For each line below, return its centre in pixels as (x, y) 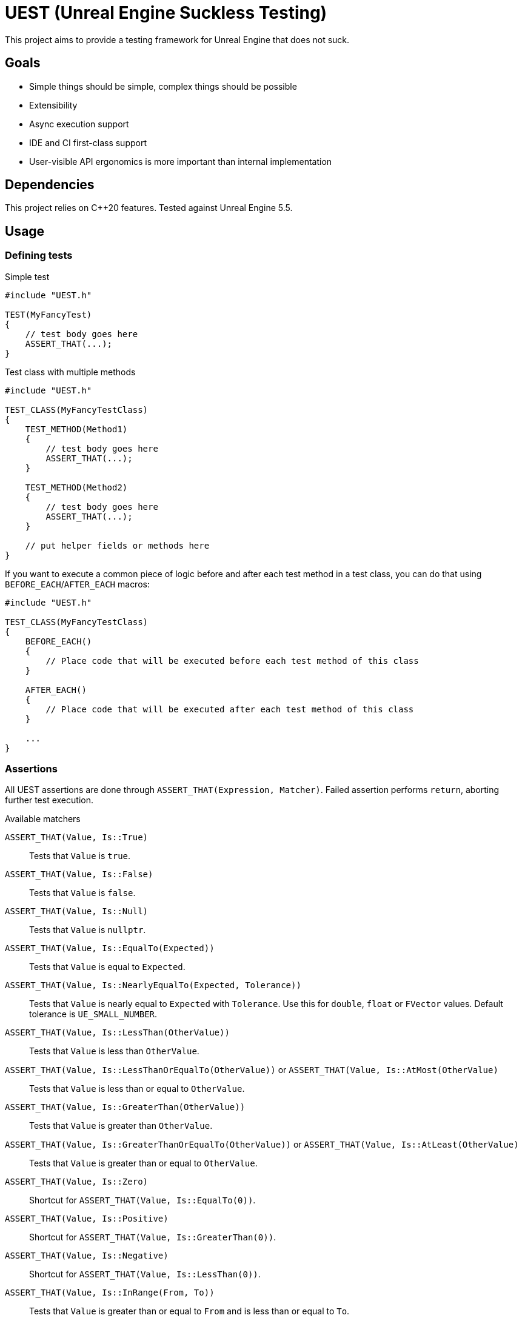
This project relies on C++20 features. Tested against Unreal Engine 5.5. (149, 208)
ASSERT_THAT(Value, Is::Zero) (77, 1182)
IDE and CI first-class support (88, 142)
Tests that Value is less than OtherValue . (114, 1051)
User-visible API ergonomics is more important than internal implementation (181, 161)
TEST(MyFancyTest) (49, 314)
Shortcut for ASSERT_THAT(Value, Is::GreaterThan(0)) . (153, 1237)
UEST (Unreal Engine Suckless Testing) (166, 13)
